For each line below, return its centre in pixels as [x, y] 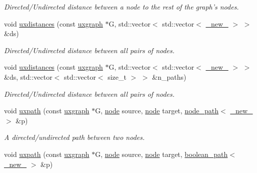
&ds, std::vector [28, 76]
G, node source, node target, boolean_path [161, 154]
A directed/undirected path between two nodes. [74, 137]
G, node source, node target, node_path [157, 111]
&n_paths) [169, 76]
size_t [117, 76]
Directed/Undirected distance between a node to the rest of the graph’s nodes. [121, 7]
